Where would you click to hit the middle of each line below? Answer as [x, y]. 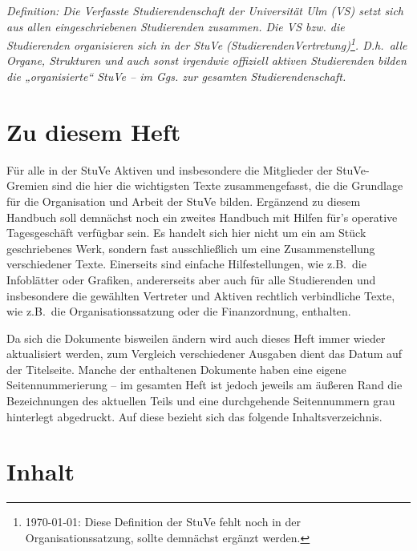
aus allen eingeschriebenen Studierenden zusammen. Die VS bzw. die [176, 26]
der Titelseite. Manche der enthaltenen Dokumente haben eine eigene [176, 369]
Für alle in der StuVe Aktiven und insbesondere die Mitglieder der [170, 169]
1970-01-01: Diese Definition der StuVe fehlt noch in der [163, 522]
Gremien [28, 185]
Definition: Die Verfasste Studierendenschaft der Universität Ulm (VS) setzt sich [205, 10]
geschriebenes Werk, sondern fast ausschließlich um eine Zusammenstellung [191, 248]
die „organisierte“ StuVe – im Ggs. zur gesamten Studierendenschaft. [176, 76]
